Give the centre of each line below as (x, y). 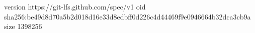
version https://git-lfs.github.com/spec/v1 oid (75, 6)
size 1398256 (23, 26)
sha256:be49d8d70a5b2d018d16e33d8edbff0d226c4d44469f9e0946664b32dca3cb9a (127, 16)
